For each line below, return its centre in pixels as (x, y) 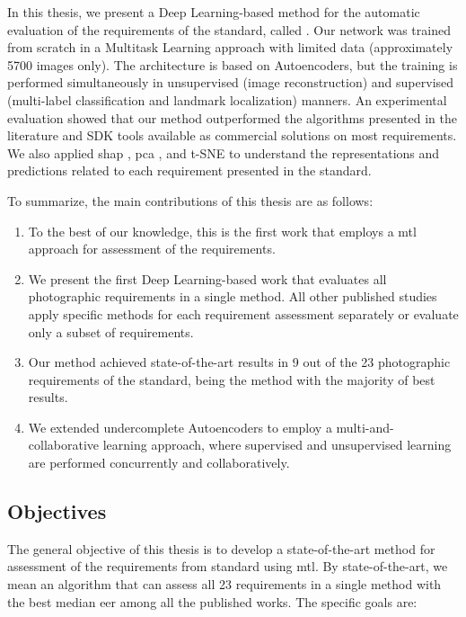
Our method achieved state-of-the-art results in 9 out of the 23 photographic (239, 362)
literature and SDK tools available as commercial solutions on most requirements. (232, 135)
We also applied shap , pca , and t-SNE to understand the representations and (224, 152)
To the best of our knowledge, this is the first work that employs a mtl (222, 231)
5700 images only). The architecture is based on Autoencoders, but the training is (233, 64)
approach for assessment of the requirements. (152, 249)
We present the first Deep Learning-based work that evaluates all (207, 278)
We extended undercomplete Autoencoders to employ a (180, 427)
